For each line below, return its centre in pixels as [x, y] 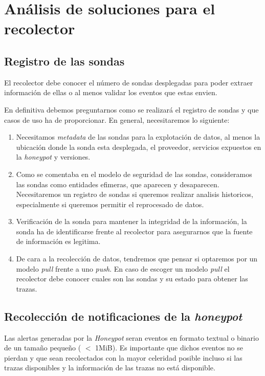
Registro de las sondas [64, 61]
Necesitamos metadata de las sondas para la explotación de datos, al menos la [138, 137]
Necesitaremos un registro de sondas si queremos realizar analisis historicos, [135, 194]
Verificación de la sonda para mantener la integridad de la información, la [131, 221]
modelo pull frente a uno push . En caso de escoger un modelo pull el [123, 268]
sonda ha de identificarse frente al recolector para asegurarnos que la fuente [134, 231]
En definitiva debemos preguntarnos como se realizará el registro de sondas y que [131, 109]
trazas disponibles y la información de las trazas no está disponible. [110, 368]
